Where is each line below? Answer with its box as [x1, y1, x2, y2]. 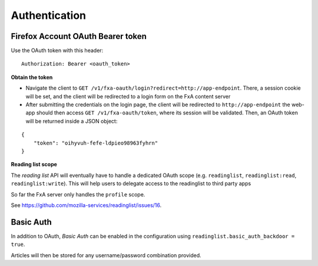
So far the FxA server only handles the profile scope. [11, 191, 145, 198]
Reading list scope [11, 161, 57, 168]
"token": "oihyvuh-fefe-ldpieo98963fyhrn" [33, 139, 158, 146]
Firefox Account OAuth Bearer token [11, 31, 147, 41]
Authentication [11, 9, 87, 22]
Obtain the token [11, 74, 53, 81]
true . [11, 241, 25, 248]
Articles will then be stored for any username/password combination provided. [11, 251, 201, 259]
